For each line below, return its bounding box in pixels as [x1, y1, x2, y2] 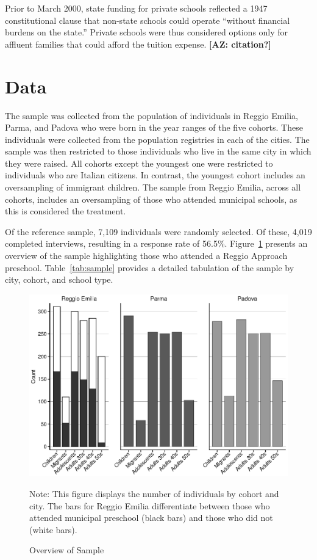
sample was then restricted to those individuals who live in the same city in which [5, 145, 312, 158]
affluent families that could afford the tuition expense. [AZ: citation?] [5, 37, 271, 50]
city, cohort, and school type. [5, 273, 113, 286]
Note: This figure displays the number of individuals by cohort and [29, 487, 279, 500]
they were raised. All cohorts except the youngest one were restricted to [5, 156, 273, 169]
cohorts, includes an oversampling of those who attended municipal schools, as [5, 192, 297, 205]
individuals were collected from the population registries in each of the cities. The [5, 133, 310, 145]
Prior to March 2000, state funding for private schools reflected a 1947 [5, 2, 268, 14]
